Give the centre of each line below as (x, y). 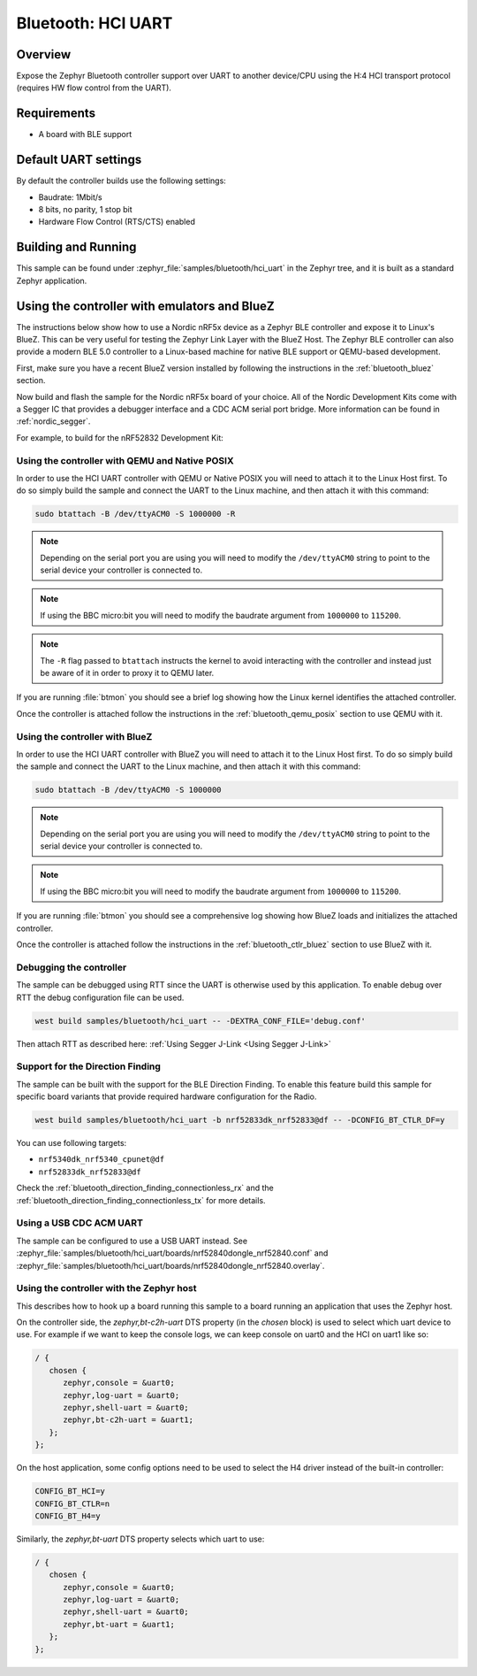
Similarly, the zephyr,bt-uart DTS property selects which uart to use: (140, 1539)
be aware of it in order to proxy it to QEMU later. (127, 673)
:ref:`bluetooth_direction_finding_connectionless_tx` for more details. (141, 1200)
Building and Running (76, 247)
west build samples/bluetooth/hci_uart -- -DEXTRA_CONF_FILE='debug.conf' (201, 1021)
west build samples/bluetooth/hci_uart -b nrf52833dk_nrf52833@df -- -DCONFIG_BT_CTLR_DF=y (240, 1120)
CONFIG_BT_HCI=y (70, 1491)
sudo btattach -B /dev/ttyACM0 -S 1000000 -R (135, 514)
